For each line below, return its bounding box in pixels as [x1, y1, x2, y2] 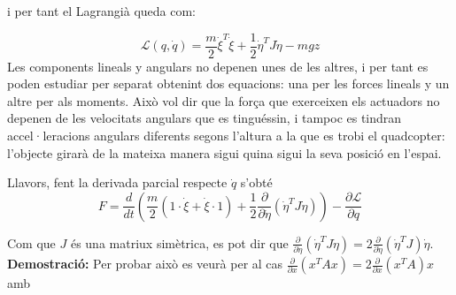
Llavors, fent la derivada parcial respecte [7, 173, 228, 192]
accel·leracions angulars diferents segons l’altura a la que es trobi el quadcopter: [7, 126, 445, 145]
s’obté [240, 173, 273, 192]
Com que [7, 233, 56, 252]
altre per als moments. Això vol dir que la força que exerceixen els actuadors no [7, 91, 440, 110]
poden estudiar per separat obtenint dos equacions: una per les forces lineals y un [7, 74, 450, 93]
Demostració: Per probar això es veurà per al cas [7, 254, 283, 273]
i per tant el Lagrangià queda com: [7, 2, 196, 19]
